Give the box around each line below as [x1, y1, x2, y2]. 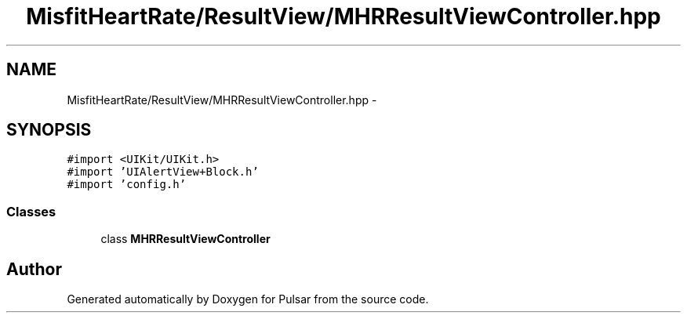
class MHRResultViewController [100, 232, 271, 246]
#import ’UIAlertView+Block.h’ [67, 165, 259, 179]
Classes [6, 203, 56, 219]
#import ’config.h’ [67, 178, 187, 191]
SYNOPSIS [6, 120, 92, 140]
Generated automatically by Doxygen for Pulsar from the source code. [67, 292, 429, 306]
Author [6, 259, 62, 279]
